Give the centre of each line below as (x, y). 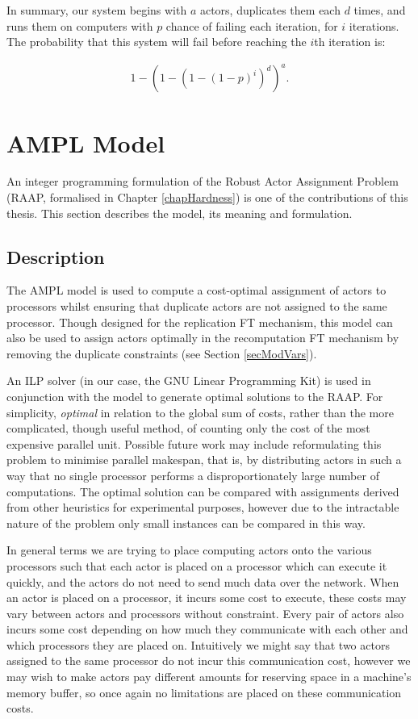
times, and (380, 10)
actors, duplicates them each (270, 10)
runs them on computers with (80, 25)
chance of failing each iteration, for (252, 25)
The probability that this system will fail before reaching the (157, 42)
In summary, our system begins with (97, 10)
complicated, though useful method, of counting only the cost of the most (188, 428)
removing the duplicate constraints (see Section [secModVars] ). (162, 353)
